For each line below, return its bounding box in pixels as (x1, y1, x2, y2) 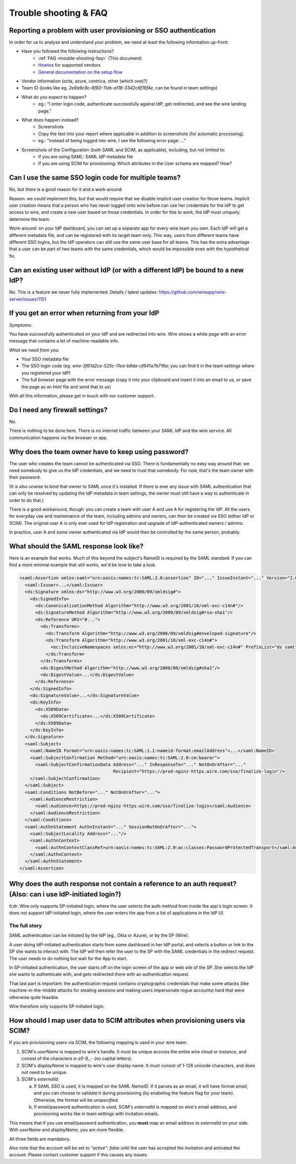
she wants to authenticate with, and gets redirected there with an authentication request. (9, 971, 190, 977)
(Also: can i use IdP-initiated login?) (9, 890, 121, 898)
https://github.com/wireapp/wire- (158, 289, 227, 295)
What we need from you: (9, 347, 60, 353)
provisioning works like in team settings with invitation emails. (34, 1111, 159, 1117)
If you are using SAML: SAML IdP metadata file (38, 154, 133, 159)
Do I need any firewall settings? (9, 405, 108, 414)
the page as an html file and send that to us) (21, 384, 111, 389)
